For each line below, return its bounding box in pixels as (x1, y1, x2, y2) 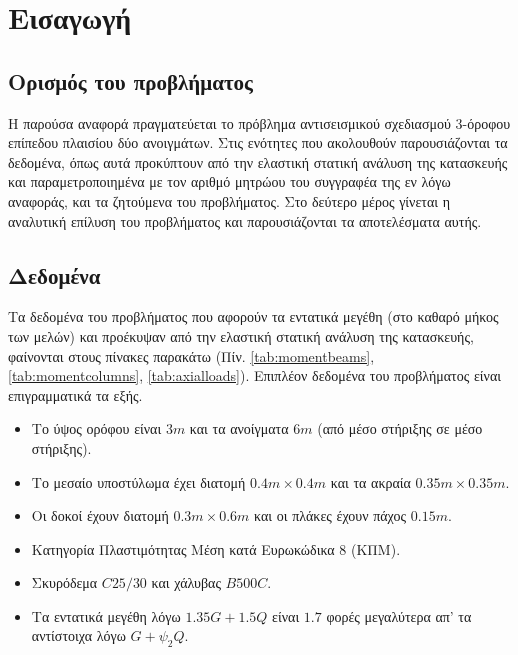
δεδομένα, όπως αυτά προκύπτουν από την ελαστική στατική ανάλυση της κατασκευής (8, 151, 508, 172)
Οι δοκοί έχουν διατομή (31, 505, 169, 526)
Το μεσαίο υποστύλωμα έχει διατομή (31, 471, 246, 492)
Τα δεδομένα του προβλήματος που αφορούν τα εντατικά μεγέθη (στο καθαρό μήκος (8, 306, 499, 327)
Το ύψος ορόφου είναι (31, 418, 162, 439)
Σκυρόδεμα (31, 572, 98, 593)
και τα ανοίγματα (189, 418, 289, 439)
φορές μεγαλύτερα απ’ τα (326, 605, 472, 626)
